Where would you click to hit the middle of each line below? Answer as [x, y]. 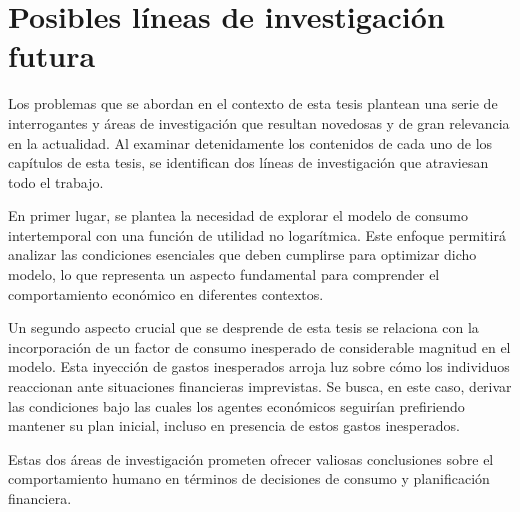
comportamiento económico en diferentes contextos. [166, 293]
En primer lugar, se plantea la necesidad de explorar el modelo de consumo [238, 215]
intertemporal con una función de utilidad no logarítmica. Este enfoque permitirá [257, 234]
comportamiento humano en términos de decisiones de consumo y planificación [249, 478]
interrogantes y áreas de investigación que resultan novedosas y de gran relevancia [259, 122]
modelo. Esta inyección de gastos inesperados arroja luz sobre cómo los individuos [259, 366]
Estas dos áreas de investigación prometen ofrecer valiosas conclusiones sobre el [251, 458]
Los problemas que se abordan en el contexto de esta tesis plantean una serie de [253, 103]
